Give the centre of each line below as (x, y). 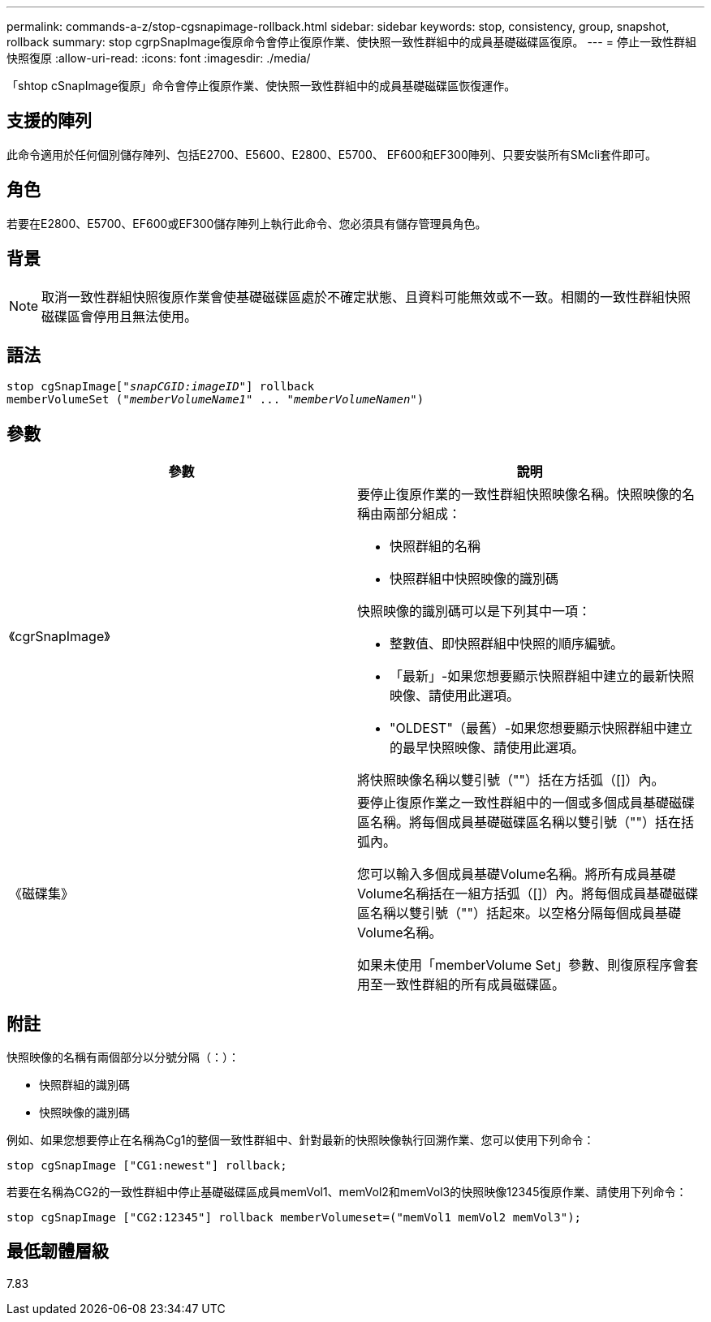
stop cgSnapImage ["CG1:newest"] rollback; (147, 1166)
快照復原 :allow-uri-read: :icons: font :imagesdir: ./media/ (159, 58)
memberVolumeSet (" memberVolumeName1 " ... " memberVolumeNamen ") (215, 400)
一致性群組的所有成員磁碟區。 (474, 985)
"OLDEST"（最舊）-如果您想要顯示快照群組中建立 (541, 728)
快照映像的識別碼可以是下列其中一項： (474, 611)
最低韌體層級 (58, 1251)
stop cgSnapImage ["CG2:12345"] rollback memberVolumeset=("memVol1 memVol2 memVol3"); (294, 1218)
